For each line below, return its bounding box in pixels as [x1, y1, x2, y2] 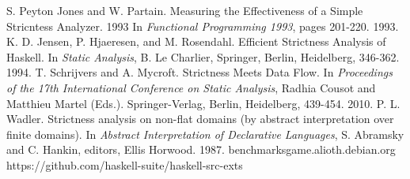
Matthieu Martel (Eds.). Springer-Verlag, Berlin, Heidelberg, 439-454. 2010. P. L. [6, 95, 401, 111]
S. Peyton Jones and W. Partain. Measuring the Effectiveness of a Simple [6, 2, 363, 18]
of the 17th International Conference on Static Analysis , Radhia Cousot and [6, 79, 376, 95]
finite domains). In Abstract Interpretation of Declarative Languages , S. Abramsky [6, 125, 404, 142]
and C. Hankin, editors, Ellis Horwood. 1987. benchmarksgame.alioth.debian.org [6, 141, 396, 158]
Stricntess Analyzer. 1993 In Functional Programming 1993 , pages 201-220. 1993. [6, 17, 399, 34]
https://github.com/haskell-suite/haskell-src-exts [6, 156, 243, 173]
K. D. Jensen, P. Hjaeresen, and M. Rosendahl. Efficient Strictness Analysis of [6, 33, 386, 50]
